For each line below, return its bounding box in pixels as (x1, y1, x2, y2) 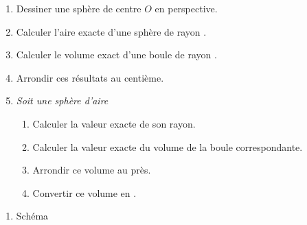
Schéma (16, 209, 49, 223)
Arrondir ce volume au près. (32, 163, 151, 177)
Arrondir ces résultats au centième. (16, 70, 164, 84)
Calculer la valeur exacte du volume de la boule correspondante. (32, 139, 303, 154)
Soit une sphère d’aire (16, 93, 109, 108)
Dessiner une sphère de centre (16, 1, 141, 15)
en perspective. (155, 1, 218, 15)
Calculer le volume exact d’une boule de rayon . (16, 47, 217, 62)
